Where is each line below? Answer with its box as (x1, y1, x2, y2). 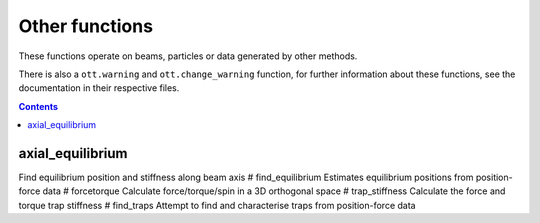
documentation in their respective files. (18, 82, 180, 94)
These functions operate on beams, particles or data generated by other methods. (18, 50, 358, 62)
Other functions (18, 15, 154, 37)
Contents (18, 100, 59, 112)
